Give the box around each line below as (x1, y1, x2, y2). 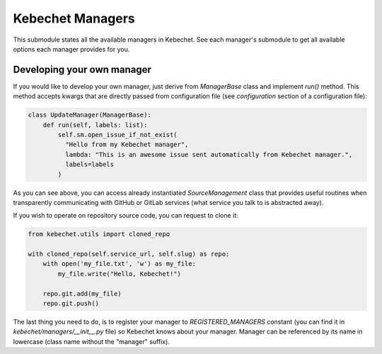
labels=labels (64, 160, 115, 169)
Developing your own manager (13, 64, 152, 76)
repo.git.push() (42, 300, 99, 307)
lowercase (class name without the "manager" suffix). (13, 337, 170, 346)
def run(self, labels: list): (42, 121, 148, 129)
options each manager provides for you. (13, 45, 130, 53)
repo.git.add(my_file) (42, 290, 122, 297)
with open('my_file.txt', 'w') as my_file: (42, 260, 196, 268)
